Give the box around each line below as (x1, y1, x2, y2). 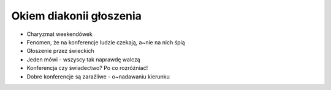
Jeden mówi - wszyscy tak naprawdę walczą (26, 55, 140, 63)
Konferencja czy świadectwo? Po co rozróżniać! (26, 64, 148, 72)
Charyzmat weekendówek (26, 30, 93, 38)
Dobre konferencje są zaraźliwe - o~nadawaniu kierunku (26, 73, 170, 80)
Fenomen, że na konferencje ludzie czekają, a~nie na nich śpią (26, 38, 185, 46)
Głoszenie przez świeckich (26, 47, 94, 55)
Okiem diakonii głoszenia (11, 9, 142, 22)
